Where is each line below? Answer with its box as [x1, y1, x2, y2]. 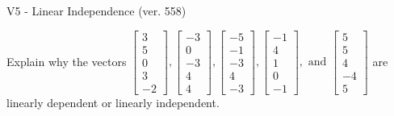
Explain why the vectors [6, 52, 127, 69]
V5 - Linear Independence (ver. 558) [6, 2, 187, 19]
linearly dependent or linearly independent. [6, 93, 220, 110]
